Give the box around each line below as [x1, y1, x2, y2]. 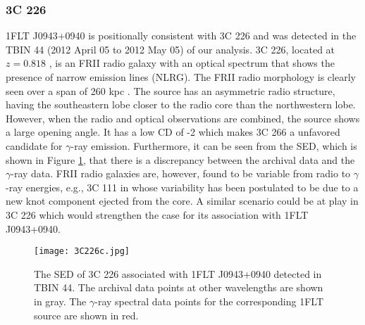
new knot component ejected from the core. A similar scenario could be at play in [6, 193, 359, 208]
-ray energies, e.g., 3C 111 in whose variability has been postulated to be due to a [6, 179, 359, 194]
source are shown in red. [34, 307, 139, 322]
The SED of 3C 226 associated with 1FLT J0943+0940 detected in [34, 266, 322, 281]
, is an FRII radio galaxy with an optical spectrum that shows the [49, 56, 335, 70]
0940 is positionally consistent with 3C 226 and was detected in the [65, 28, 357, 43]
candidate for [6, 138, 63, 153]
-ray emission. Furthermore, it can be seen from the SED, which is [70, 138, 357, 153]
